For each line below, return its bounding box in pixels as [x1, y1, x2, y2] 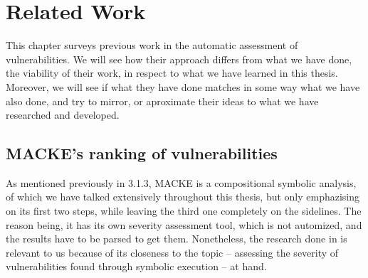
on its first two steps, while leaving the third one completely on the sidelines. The [6, 203, 362, 218]
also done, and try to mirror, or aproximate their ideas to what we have [6, 93, 319, 108]
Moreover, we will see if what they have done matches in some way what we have [6, 79, 360, 94]
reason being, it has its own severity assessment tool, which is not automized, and [6, 217, 362, 232]
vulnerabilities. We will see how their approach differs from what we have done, [6, 51, 352, 66]
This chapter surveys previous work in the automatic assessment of [6, 38, 298, 53]
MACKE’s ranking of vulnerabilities [6, 142, 278, 164]
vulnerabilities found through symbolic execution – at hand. [6, 259, 267, 274]
